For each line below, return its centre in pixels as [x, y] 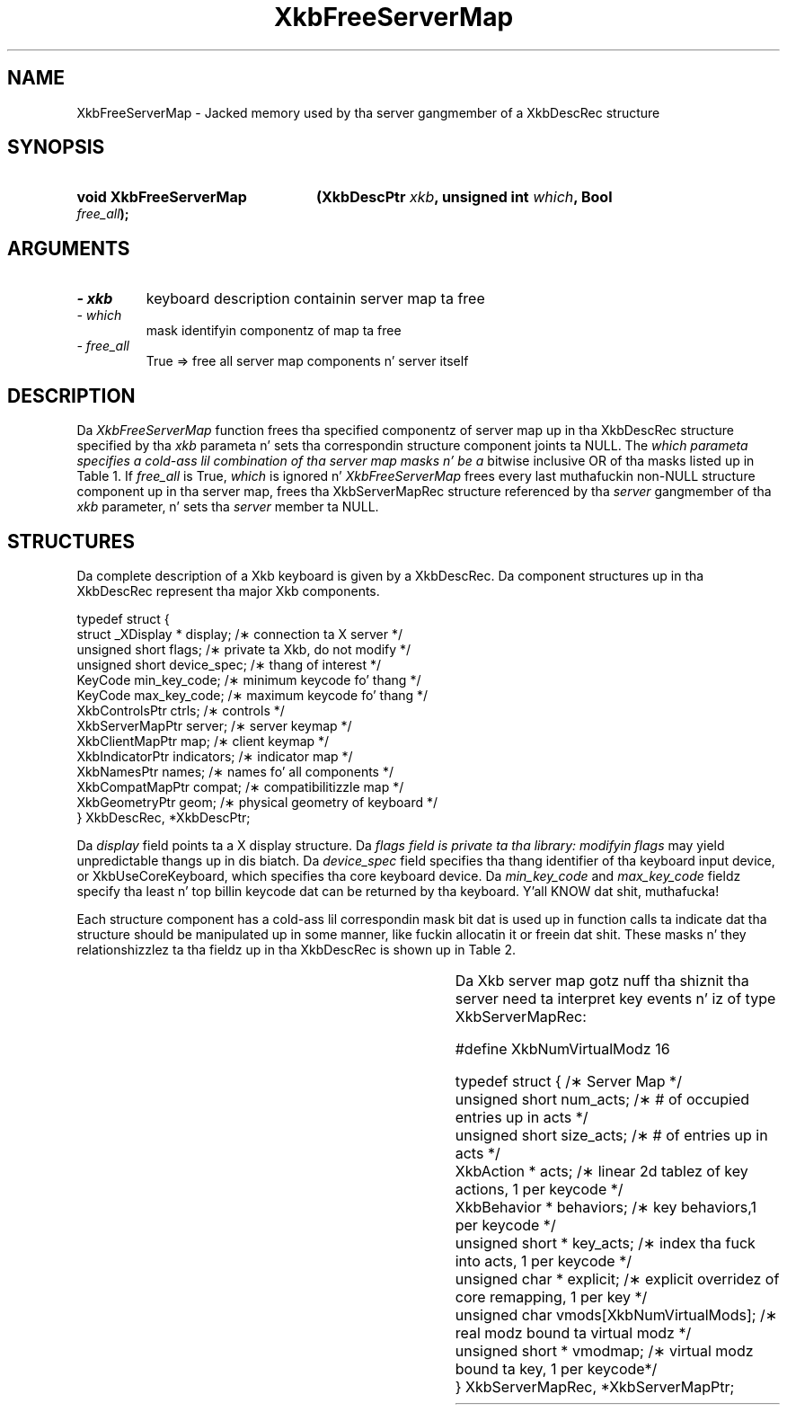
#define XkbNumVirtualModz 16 [562, 1048]
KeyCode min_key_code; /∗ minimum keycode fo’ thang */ [249, 679]
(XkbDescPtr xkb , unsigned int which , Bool [464, 197]
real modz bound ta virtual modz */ [573, 1332]
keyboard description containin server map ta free [315, 299]
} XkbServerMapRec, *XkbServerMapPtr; [595, 1386]
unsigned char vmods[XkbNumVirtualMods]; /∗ [616, 1314]
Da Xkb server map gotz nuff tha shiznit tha [602, 980]
